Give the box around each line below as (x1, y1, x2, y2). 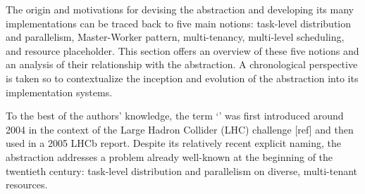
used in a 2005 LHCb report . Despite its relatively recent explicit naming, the (6, 136, 341, 150)
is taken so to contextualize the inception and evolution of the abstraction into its (6, 70, 359, 85)
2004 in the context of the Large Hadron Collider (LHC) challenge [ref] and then (6, 122, 354, 136)
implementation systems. (6, 84, 113, 99)
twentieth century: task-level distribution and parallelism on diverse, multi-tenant (6, 163, 358, 178)
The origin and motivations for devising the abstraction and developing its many (6, 2, 354, 16)
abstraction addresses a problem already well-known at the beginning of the (6, 149, 333, 164)
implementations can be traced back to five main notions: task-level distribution (6, 15, 351, 30)
